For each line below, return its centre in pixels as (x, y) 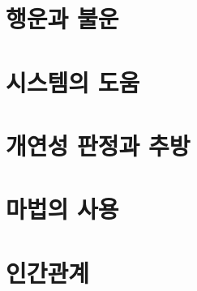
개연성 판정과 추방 (98, 145)
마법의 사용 (62, 209)
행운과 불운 (62, 18)
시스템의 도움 (73, 81)
